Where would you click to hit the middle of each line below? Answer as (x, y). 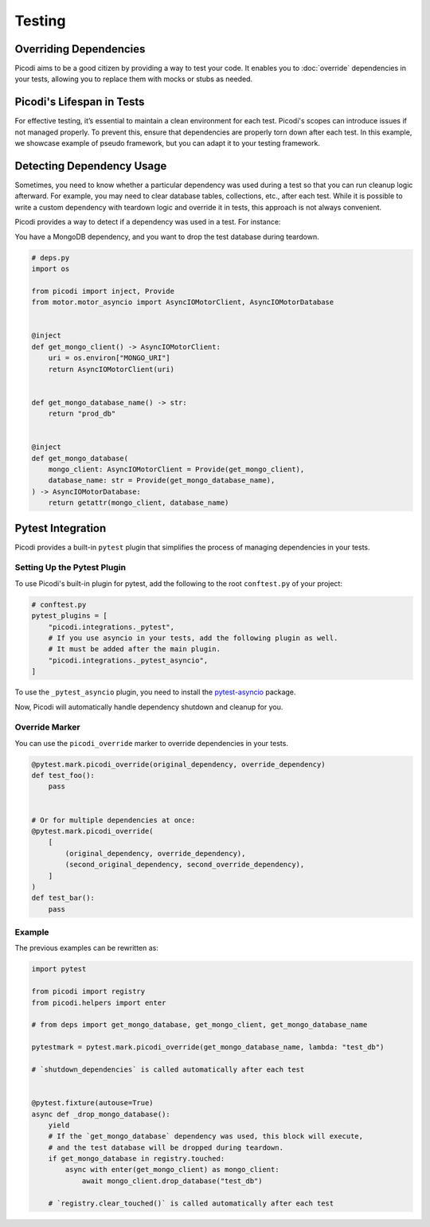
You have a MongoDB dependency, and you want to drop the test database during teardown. (167, 236)
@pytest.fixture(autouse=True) (93, 1103)
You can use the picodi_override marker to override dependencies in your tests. (151, 743)
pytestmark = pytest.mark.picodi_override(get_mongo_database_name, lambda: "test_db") (208, 1047)
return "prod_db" (82, 414)
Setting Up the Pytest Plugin (70, 568)
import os (51, 268)
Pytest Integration (61, 528)
